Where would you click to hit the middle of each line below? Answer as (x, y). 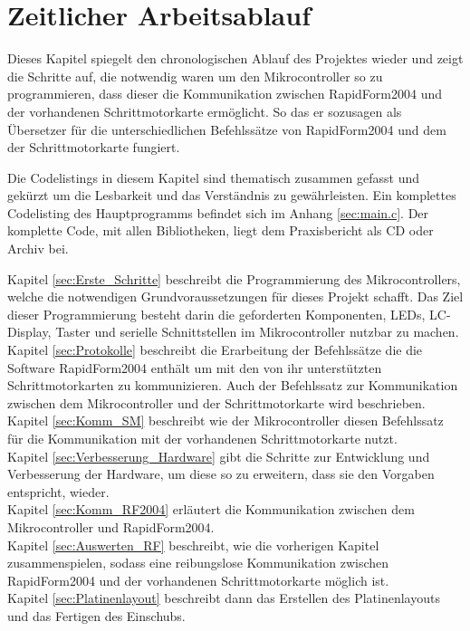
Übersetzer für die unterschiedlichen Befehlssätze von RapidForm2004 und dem (227, 129)
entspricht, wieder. (58, 491)
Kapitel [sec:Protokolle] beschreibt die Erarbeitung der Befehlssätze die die (215, 350)
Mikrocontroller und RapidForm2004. (111, 526)
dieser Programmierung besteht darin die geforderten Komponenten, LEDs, (216, 314)
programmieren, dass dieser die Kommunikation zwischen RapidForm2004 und (225, 94)
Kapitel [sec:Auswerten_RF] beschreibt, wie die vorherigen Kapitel (193, 545)
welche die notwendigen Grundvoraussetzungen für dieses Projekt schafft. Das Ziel (235, 296)
